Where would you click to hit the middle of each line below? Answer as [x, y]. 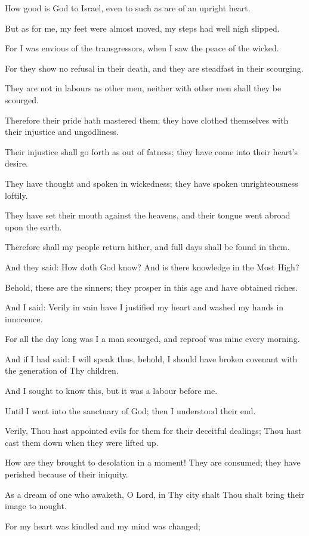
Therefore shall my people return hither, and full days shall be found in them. [147, 247]
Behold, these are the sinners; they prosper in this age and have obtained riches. [152, 287]
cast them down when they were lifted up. [82, 442]
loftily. [16, 195]
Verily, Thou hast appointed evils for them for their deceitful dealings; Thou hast [153, 431]
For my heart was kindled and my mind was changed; [103, 526]
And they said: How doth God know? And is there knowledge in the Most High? [152, 267]
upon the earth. [33, 227]
